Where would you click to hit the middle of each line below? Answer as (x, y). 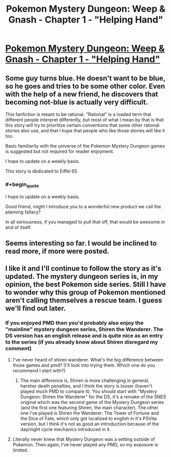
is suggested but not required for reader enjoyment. (60, 151)
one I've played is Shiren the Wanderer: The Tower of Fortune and (90, 413)
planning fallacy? (23, 212)
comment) (18, 349)
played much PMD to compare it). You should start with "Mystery (89, 391)
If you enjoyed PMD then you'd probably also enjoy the (75, 323)
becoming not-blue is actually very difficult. (77, 102)
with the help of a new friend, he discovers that (82, 94)
